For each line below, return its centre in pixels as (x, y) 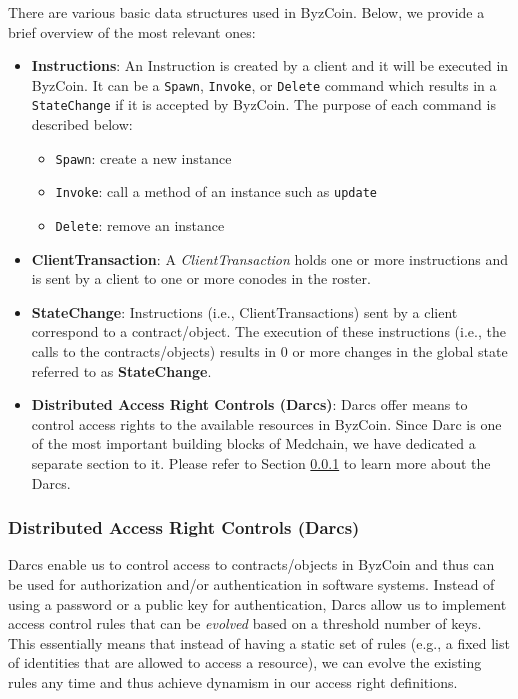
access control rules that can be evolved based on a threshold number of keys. (245, 623)
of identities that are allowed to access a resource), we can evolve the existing (245, 662)
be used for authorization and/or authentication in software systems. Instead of (251, 584)
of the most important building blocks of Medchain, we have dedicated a (253, 443)
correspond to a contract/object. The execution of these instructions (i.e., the (268, 331)
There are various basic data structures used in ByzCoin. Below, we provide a (246, 12)
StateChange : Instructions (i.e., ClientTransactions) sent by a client (244, 311)
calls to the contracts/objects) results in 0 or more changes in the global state (269, 351)
